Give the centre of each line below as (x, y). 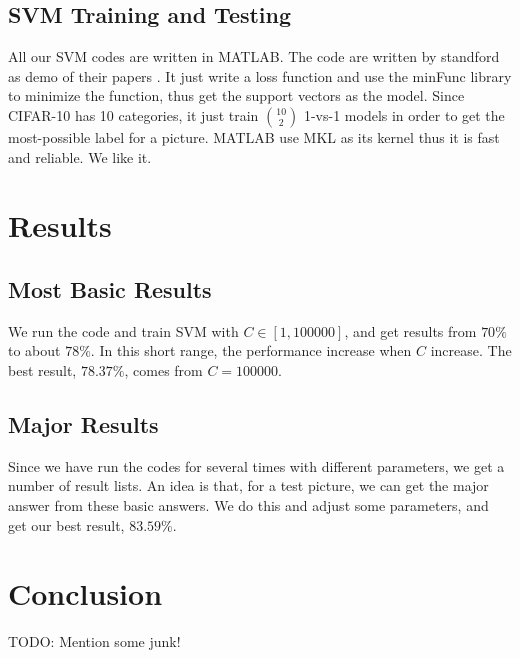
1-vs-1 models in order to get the (404, 114)
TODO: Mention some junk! (94, 641)
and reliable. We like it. (80, 156)
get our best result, (66, 524)
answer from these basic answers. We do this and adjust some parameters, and (248, 504)
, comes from (163, 369)
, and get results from (410, 330)
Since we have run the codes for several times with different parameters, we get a (256, 465)
